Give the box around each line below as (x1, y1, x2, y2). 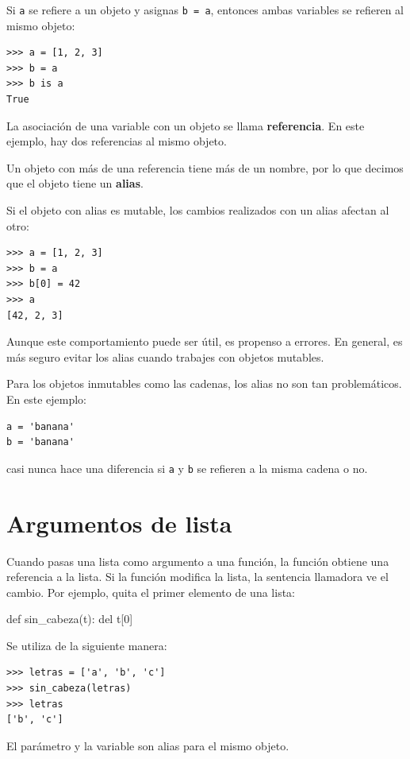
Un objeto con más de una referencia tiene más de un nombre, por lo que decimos (6, 159, 404, 176)
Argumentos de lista (6, 506, 232, 539)
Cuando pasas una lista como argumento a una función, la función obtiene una (6, 552, 389, 569)
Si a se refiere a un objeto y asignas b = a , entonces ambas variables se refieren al (6, 2, 404, 17)
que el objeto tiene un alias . (6, 175, 144, 192)
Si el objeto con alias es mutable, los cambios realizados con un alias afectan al (6, 202, 389, 218)
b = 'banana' (6, 436, 75, 448)
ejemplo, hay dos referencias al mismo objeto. (6, 133, 227, 149)
